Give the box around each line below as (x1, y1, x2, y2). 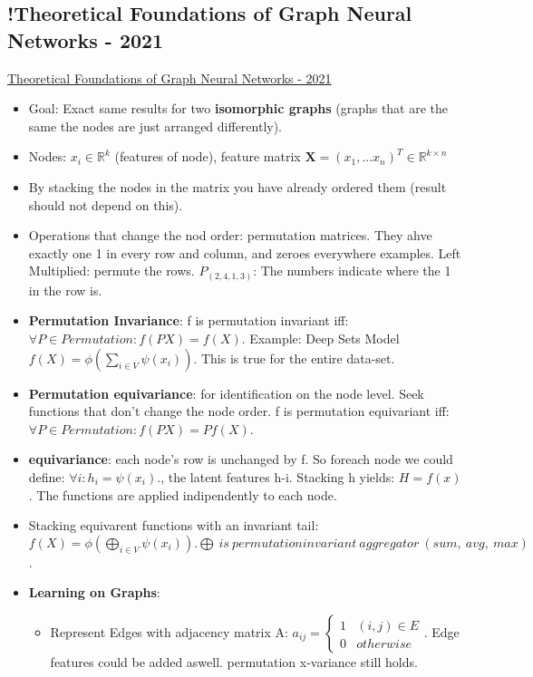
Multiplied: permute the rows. (28, 261, 195, 280)
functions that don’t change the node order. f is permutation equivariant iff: (28, 401, 450, 421)
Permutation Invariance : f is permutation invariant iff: (28, 311, 349, 330)
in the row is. (28, 280, 102, 299)
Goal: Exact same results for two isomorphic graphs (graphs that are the (28, 99, 449, 118)
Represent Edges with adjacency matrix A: (50, 622, 288, 641)
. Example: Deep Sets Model (241, 329, 400, 348)
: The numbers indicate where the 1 (253, 261, 451, 280)
